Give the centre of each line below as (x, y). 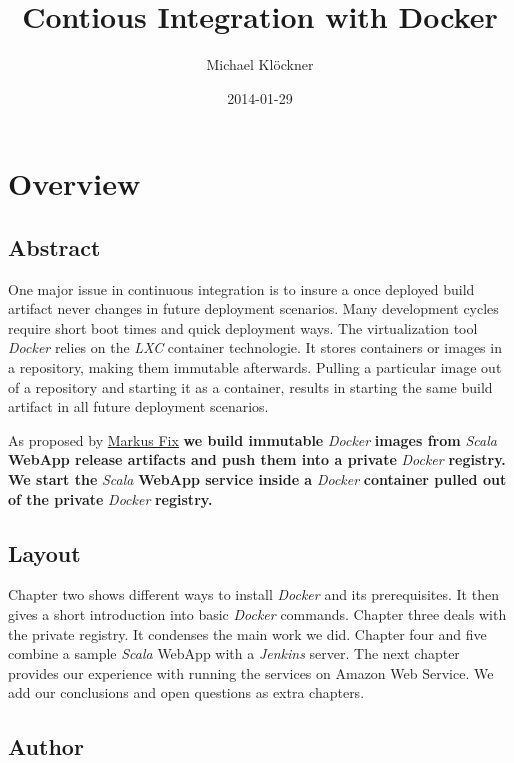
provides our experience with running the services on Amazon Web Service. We (251, 672)
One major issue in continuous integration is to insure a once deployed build (241, 288)
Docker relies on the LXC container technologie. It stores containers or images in (255, 347)
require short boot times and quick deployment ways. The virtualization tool (243, 327)
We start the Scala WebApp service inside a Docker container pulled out (257, 479)
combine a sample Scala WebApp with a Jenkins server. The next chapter (234, 653)
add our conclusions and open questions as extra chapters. (186, 692)
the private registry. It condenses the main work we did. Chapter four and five (247, 633)
